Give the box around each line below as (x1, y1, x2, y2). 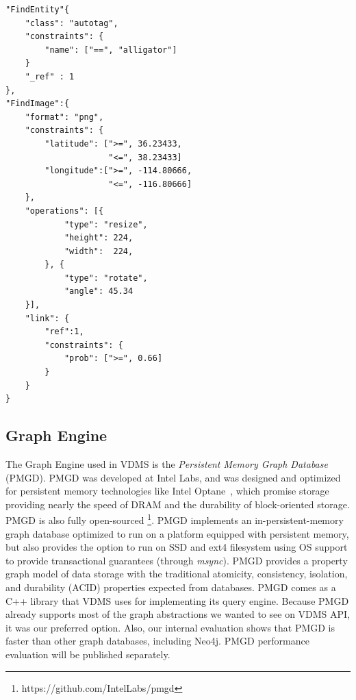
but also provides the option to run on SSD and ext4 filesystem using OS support (5, 540, 348, 554)
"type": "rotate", (64, 273, 148, 283)
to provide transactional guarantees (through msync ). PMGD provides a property (5, 553, 348, 567)
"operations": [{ (25, 205, 104, 216)
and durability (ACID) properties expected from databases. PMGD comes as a (5, 580, 336, 595)
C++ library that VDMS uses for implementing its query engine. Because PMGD (5, 593, 349, 608)
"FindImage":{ (5, 99, 70, 109)
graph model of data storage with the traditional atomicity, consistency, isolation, (5, 566, 348, 581)
